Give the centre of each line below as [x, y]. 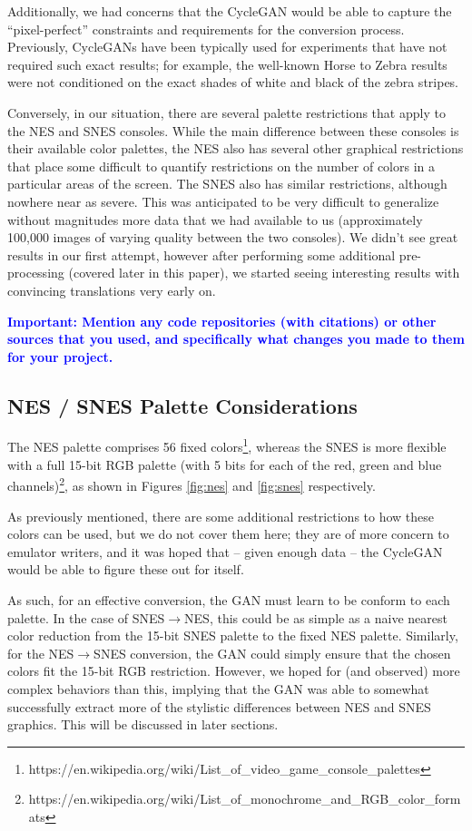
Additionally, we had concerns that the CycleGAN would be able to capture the [230, 11]
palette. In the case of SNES [86, 617]
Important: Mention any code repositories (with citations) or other [222, 321]
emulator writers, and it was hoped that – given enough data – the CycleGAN [225, 551]
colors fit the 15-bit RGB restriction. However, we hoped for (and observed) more [234, 671]
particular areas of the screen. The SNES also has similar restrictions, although [227, 184]
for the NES [41, 653]
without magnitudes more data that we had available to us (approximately [215, 219]
